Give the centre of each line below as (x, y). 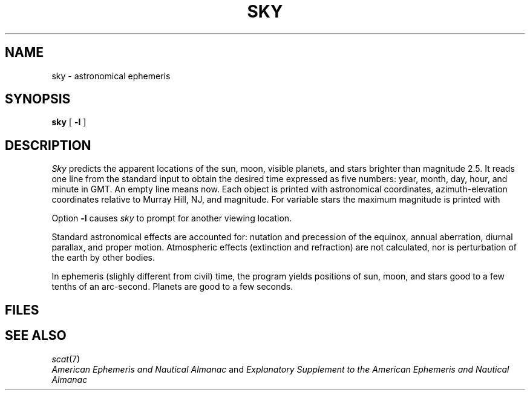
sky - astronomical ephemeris (111, 76)
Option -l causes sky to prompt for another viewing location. (172, 218)
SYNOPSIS (38, 99)
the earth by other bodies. (103, 258)
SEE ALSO (36, 336)
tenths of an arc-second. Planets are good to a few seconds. (172, 287)
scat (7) (66, 359)
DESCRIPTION (48, 145)
